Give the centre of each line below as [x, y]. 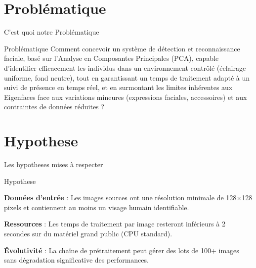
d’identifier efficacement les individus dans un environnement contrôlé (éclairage [125, 67]
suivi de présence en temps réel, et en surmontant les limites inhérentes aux [118, 87]
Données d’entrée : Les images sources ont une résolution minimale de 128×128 [128, 198]
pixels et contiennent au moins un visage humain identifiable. [97, 207]
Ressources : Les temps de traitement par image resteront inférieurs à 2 [115, 224]
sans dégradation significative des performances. [76, 260]
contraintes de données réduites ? [54, 107]
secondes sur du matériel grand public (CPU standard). [88, 233]
